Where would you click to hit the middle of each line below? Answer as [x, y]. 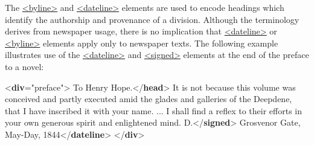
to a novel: [24, 66]
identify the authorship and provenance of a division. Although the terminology [152, 19]
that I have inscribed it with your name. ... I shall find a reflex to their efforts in [153, 110]
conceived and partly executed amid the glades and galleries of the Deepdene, [149, 99]
